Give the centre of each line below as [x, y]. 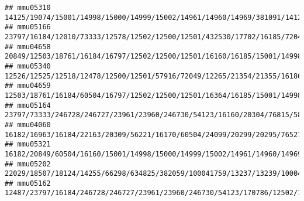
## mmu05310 [28, 8]
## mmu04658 [28, 47]
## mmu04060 [28, 125]
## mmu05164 [28, 105]
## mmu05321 [28, 144]
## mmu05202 [28, 164]
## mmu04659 [28, 86]
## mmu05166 [28, 27]
